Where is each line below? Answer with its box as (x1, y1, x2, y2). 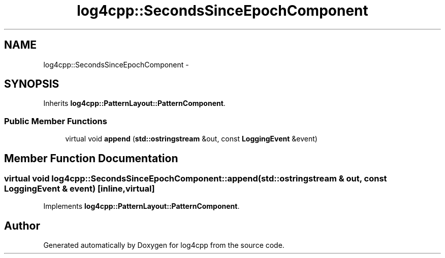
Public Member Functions (4, 116, 107, 126)
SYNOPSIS (4, 78, 59, 91)
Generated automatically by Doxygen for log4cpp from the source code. (43, 241, 284, 250)
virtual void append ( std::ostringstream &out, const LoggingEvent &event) (65, 134, 317, 143)
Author (4, 219, 40, 232)
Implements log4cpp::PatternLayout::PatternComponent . (43, 202, 240, 211)
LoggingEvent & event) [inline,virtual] (4, 183, 155, 194)
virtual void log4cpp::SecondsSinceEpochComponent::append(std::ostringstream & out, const (4, 173, 387, 184)
